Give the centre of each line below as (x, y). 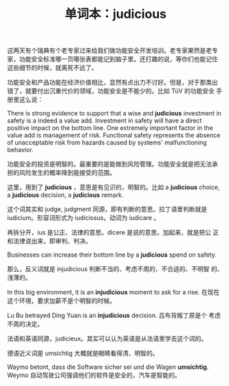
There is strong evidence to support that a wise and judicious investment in (115, 114)
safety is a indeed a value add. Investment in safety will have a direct (105, 120)
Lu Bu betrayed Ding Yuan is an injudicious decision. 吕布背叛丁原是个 (107, 315)
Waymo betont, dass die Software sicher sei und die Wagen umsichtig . (108, 367)
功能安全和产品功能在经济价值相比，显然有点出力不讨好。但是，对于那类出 (112, 83)
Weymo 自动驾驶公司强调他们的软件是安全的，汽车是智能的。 (94, 375)
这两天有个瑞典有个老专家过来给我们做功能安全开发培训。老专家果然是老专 (112, 51)
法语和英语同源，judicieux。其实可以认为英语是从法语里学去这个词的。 (107, 339)
